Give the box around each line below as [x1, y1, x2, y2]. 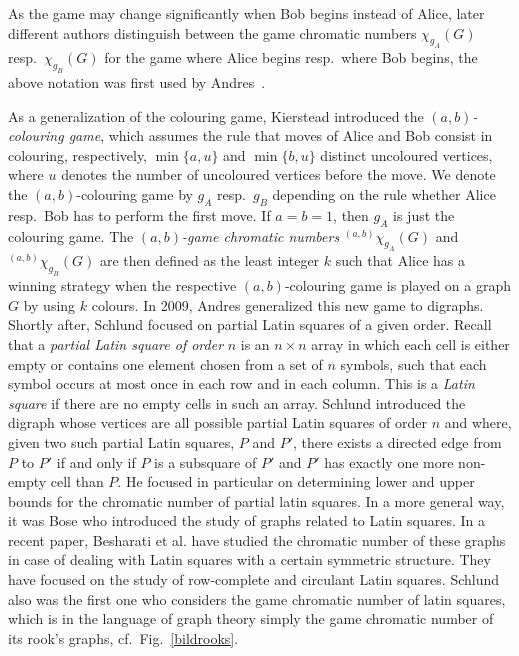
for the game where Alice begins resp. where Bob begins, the [104, 47, 478, 68]
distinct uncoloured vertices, [320, 144, 493, 165]
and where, [444, 412, 512, 433]
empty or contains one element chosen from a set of [8, 353, 323, 374]
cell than [50, 471, 104, 492]
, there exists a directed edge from [293, 431, 502, 452]
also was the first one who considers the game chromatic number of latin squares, [8, 588, 506, 609]
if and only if [56, 451, 136, 472]
